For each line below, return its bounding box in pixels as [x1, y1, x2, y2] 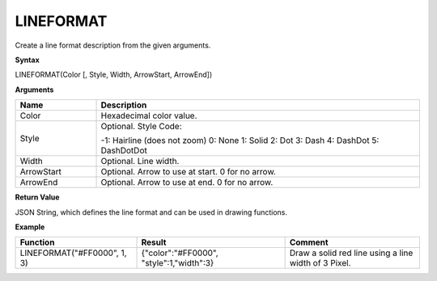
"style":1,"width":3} [141, 258, 214, 269]
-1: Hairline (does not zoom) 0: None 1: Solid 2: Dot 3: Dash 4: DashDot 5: [100, 135, 380, 146]
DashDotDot [100, 145, 147, 157]
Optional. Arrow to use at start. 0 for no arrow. [100, 166, 277, 178]
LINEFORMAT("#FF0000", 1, [19, 247, 127, 258]
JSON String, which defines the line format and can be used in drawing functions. [15, 207, 287, 217]
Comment [289, 237, 329, 248]
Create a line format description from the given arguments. [15, 40, 211, 50]
